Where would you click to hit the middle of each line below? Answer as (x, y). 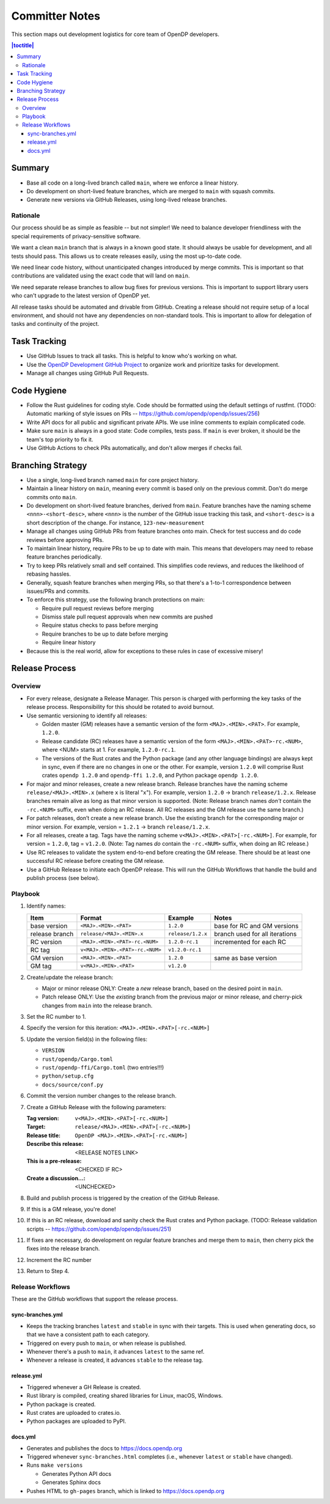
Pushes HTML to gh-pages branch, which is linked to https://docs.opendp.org (126, 1491)
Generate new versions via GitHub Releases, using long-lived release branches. (127, 200)
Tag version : (43, 1118)
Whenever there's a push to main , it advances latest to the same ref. (116, 1351)
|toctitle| (23, 45)
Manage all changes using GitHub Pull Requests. (88, 373)
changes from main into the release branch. (97, 1005)
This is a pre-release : (54, 1161)
